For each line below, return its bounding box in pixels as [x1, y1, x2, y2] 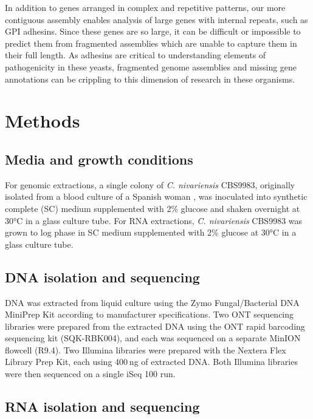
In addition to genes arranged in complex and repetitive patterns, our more [5, 1, 286, 13]
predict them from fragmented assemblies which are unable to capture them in [5, 36, 297, 49]
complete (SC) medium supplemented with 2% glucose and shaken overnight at [5, 202, 300, 214]
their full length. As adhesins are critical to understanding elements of [5, 49, 266, 61]
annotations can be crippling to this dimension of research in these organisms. [5, 72, 295, 85]
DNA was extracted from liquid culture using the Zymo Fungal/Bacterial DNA [5, 296, 300, 308]
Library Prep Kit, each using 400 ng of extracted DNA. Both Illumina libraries [5, 355, 298, 368]
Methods [5, 108, 80, 133]
